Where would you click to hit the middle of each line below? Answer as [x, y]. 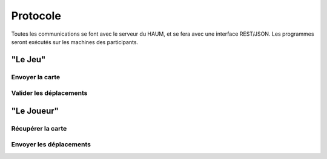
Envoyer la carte [36, 77]
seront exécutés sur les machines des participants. [75, 42]
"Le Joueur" [35, 111]
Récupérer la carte [39, 128]
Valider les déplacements [49, 93]
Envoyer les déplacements [51, 144]
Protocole [36, 16]
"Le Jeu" [28, 60]
